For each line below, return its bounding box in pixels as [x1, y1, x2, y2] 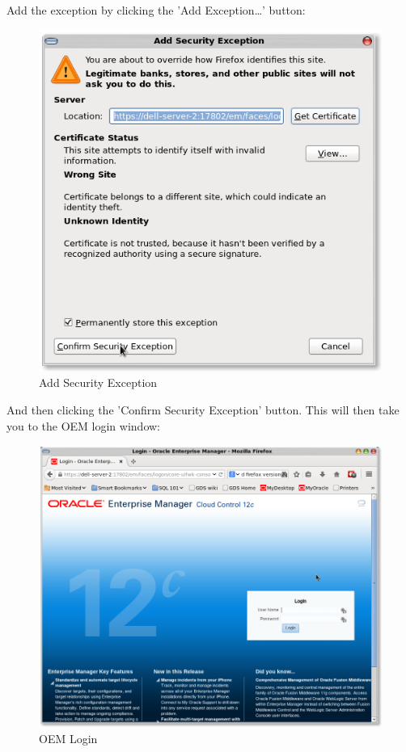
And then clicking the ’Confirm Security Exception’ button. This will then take [6, 401, 400, 418]
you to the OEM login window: [6, 417, 160, 434]
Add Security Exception [39, 374, 158, 391]
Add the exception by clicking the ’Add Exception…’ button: [6, 2, 306, 18]
